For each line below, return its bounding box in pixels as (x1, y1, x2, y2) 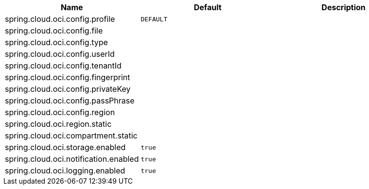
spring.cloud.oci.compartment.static (5, 131, 138, 140)
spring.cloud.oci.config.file (5, 26, 103, 35)
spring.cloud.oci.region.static (5, 119, 112, 129)
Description (321, 2, 366, 12)
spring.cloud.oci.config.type (5, 37, 108, 47)
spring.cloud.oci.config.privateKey (5, 84, 131, 94)
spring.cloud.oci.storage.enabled (5, 142, 126, 152)
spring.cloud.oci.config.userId (5, 49, 115, 59)
